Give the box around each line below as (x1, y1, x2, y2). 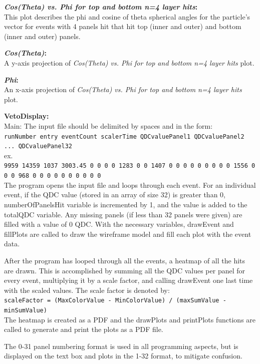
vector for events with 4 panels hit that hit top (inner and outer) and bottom (4, 21, 241, 32)
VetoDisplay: (4, 111, 49, 121)
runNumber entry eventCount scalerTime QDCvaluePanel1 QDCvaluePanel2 (4, 133, 244, 140)
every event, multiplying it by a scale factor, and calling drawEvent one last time (4, 275, 253, 285)
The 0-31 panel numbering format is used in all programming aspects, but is (4, 340, 238, 351)
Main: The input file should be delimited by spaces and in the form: (4, 120, 213, 131)
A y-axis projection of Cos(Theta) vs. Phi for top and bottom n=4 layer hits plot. (4, 57, 254, 68)
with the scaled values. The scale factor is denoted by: (4, 284, 170, 295)
